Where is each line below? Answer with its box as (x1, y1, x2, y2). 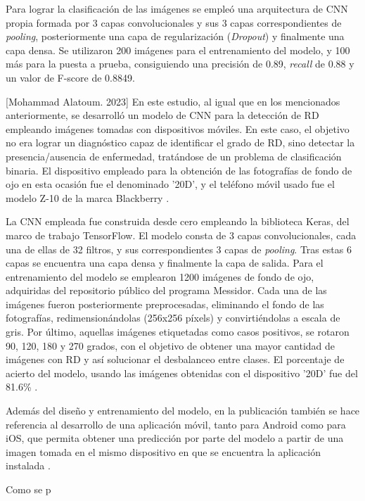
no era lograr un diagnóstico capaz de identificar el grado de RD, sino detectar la (6, 135, 355, 150)
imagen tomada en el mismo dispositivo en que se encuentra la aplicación (6, 444, 321, 459)
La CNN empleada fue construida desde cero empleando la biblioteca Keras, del (6, 214, 350, 229)
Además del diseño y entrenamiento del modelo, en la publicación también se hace (6, 403, 360, 418)
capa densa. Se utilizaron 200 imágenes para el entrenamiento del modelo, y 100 (6, 42, 350, 57)
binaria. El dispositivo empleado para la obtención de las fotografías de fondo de (6, 163, 352, 177)
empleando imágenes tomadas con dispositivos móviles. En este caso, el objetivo (6, 121, 350, 136)
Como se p (6, 482, 51, 496)
